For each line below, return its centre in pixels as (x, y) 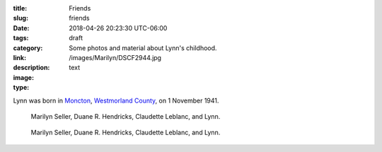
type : (21, 88)
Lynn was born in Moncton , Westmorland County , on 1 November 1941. (116, 100)
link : (20, 57)
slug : (21, 18)
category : (28, 48)
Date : (21, 28)
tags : (21, 38)
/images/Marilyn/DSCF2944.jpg (115, 57)
